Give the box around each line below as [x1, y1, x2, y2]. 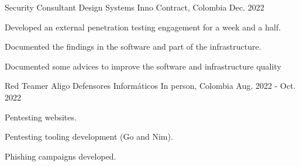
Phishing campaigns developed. [5, 150, 116, 162]
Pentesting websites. [5, 110, 77, 123]
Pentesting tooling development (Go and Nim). [5, 130, 173, 143]
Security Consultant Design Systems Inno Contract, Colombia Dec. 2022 [5, 1, 264, 13]
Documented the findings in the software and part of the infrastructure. [5, 40, 261, 53]
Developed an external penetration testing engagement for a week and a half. [5, 20, 281, 33]
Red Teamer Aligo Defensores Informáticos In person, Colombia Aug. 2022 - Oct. [5, 79, 296, 92]
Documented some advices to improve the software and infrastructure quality [5, 60, 281, 72]
